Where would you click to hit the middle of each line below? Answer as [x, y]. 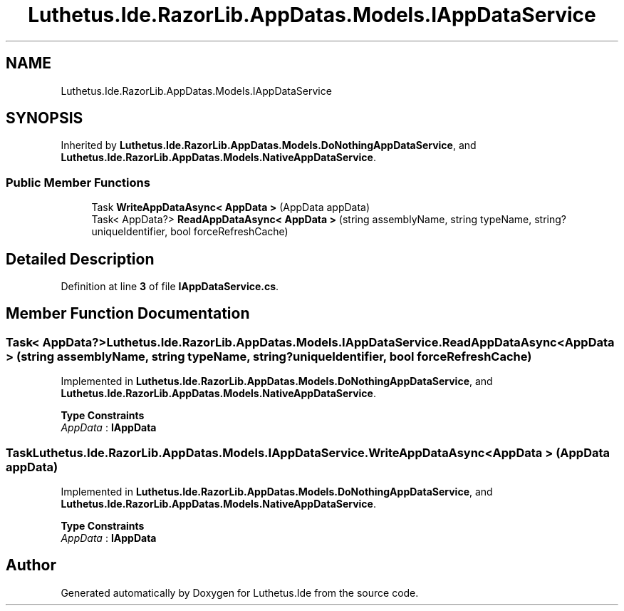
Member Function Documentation [128, 314]
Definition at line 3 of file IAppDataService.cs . [170, 287]
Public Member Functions [78, 182]
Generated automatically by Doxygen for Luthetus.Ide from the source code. [240, 592]
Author [31, 565]
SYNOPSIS [45, 118]
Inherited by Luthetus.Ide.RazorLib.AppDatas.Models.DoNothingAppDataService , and [269, 145]
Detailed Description [80, 259]
